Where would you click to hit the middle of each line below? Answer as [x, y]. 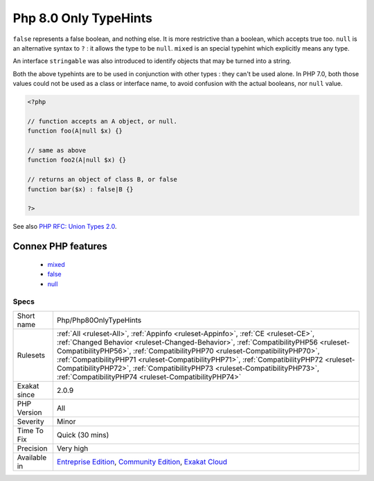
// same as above [57, 150]
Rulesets [31, 355]
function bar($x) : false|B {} [81, 189]
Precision [32, 448]
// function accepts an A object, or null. [103, 121]
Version [29, 412]
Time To [30, 430]
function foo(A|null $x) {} [75, 131]
